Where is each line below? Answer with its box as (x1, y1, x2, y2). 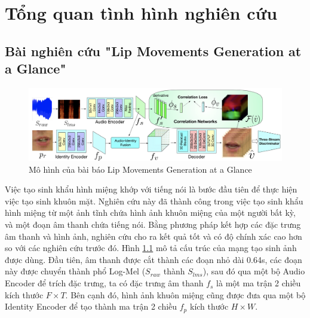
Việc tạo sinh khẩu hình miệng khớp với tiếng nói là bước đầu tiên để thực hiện (5, 183, 297, 195)
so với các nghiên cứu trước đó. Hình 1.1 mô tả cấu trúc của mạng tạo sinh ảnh (5, 241, 297, 254)
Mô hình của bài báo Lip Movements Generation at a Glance (29, 163, 252, 175)
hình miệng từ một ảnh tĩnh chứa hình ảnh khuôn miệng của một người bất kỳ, (5, 206, 296, 219)
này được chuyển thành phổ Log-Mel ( (5, 265, 146, 277)
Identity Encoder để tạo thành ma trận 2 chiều (5, 300, 177, 313)
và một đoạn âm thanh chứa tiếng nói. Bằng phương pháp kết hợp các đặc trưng (5, 218, 301, 231)
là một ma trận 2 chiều (216, 277, 301, 289)
